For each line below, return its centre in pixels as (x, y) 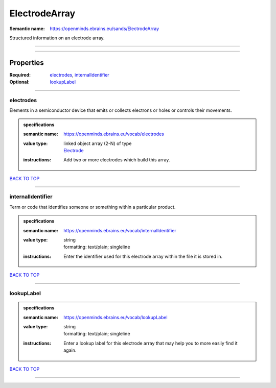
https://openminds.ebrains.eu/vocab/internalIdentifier (120, 230)
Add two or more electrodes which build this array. (117, 160)
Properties (27, 63)
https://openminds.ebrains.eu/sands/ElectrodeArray (105, 29)
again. (70, 350)
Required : (20, 75)
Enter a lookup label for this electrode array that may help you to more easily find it (151, 343)
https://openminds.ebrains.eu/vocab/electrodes (114, 134)
